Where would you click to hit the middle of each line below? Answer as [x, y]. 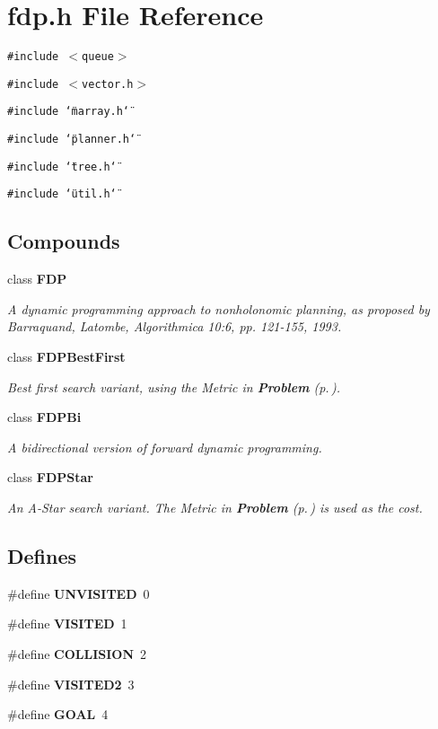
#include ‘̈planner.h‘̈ [72, 140]
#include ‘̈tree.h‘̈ [62, 167]
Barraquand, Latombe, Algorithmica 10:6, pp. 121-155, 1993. [175, 326]
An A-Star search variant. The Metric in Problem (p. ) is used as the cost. [215, 508]
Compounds [64, 241]
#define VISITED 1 [67, 624]
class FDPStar [50, 477]
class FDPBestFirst [66, 357]
